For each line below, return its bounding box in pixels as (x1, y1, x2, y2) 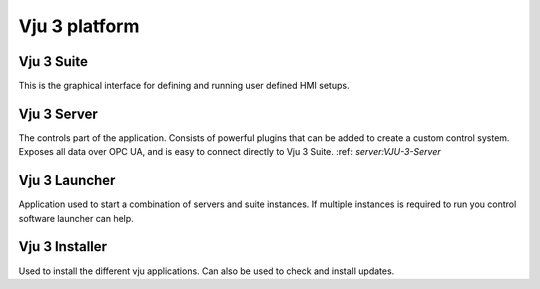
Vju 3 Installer (18, 238, 108, 255)
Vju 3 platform (18, 15, 140, 37)
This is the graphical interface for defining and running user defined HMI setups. (18, 80, 350, 92)
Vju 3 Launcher (18, 172, 116, 189)
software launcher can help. (18, 212, 134, 224)
